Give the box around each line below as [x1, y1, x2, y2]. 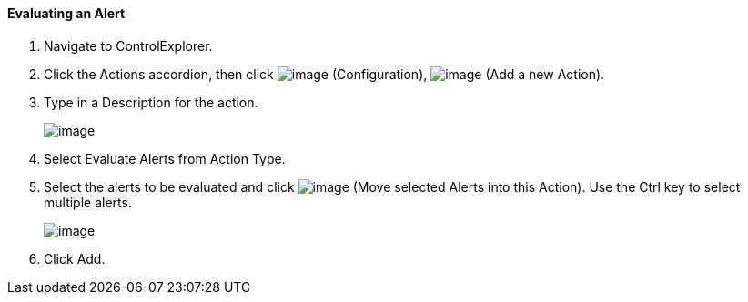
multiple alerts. [44, 194, 132, 210]
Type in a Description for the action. [44, 94, 258, 110]
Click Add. [44, 250, 106, 267]
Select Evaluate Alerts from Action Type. [44, 150, 286, 166]
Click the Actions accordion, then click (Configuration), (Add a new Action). [44, 65, 605, 82]
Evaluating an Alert [7, 5, 126, 21]
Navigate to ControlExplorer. [44, 37, 213, 54]
